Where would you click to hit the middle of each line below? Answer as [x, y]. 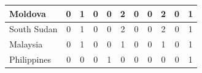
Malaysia [26, 44]
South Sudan [33, 29]
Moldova [28, 13]
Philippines [30, 59]
